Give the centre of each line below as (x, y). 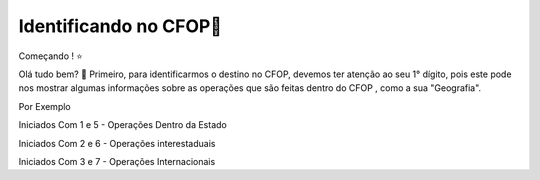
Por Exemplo (44, 106)
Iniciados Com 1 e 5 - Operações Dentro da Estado (122, 125)
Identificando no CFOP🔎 (120, 26)
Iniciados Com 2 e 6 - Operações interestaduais (117, 143)
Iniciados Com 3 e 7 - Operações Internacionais (117, 161)
